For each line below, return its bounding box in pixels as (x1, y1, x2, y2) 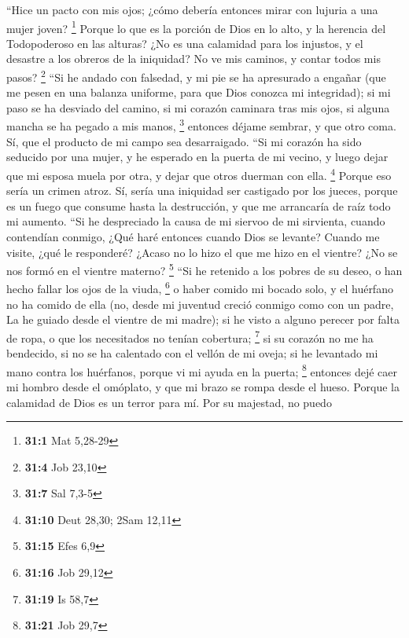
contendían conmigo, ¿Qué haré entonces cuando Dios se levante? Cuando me (6, 228, 380, 244)
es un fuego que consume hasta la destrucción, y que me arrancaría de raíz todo (6, 197, 391, 214)
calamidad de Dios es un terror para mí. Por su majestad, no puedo (6, 394, 332, 410)
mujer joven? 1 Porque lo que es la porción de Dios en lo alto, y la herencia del (6, 17, 386, 36)
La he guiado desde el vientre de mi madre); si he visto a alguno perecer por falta (6, 311, 400, 328)
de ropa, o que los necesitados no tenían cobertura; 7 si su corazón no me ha (6, 327, 374, 346)
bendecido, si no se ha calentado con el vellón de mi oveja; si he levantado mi (6, 345, 378, 361)
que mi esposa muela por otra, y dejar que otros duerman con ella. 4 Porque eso (6, 164, 392, 183)
